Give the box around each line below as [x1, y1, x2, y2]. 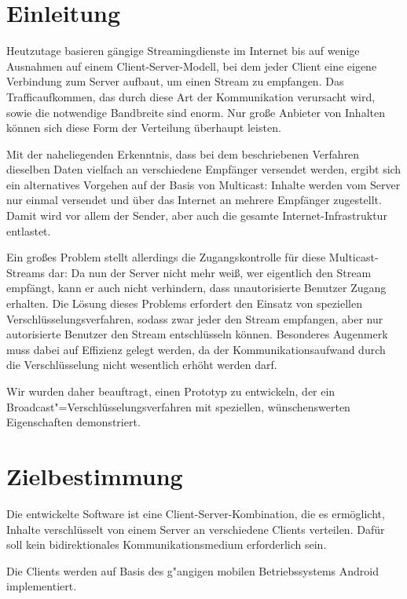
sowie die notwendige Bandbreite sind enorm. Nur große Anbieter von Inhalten [6, 104, 385, 120]
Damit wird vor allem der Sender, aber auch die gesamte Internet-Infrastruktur [6, 207, 387, 224]
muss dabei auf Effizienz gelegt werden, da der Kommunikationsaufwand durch [6, 341, 386, 357]
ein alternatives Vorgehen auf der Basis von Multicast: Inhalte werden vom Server [6, 176, 401, 192]
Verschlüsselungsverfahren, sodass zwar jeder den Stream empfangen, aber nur [6, 310, 383, 327]
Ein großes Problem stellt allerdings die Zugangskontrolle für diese [6, 249, 326, 265]
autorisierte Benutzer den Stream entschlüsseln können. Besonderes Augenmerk [6, 326, 388, 342]
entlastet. [6, 222, 51, 239]
